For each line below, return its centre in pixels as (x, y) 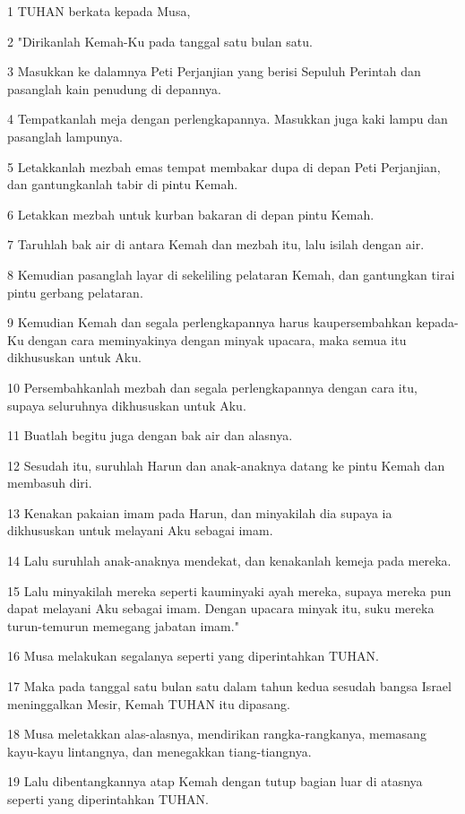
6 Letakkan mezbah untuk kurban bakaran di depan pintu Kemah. (191, 214)
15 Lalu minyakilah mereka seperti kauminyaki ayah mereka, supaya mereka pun (229, 590)
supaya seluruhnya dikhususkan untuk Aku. (127, 405)
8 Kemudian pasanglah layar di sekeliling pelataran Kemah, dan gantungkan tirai (231, 274)
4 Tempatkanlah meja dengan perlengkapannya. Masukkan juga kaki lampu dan (228, 119)
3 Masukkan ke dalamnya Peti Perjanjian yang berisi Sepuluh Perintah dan (214, 71)
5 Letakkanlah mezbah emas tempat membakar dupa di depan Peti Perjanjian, (224, 166)
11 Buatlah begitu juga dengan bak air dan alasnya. (150, 435)
